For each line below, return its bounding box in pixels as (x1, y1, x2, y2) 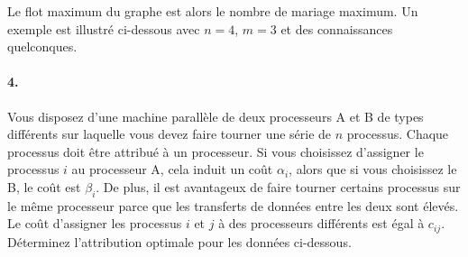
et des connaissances (280, 19, 393, 38)
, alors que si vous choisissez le (289, 160, 457, 179)
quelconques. (7, 37, 78, 56)
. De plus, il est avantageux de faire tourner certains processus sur (96, 177, 461, 196)
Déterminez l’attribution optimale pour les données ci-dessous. (7, 232, 352, 251)
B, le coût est (7, 177, 81, 196)
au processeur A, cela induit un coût (71, 160, 273, 179)
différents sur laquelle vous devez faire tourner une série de (7, 124, 332, 143)
